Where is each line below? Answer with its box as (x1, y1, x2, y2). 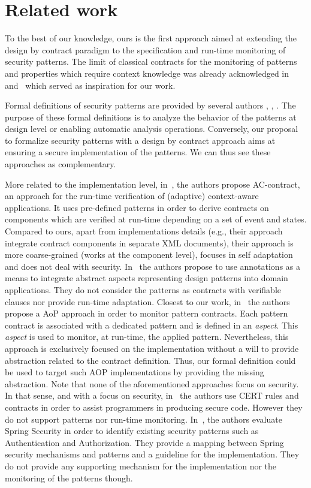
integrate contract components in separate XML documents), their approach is (5, 236, 294, 249)
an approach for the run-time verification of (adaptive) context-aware (5, 189, 259, 202)
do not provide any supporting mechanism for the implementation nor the (5, 459, 277, 472)
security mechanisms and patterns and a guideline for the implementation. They (5, 448, 300, 460)
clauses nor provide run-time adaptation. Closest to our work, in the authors (5, 295, 290, 308)
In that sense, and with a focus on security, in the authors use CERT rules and (5, 389, 299, 402)
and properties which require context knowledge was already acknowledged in (5, 67, 289, 79)
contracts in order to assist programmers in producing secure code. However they (5, 400, 303, 413)
